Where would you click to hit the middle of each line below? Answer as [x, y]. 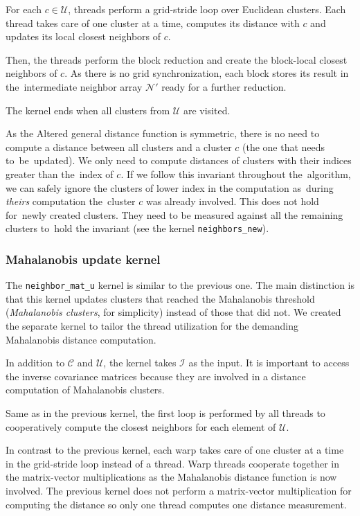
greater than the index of [60, 174]
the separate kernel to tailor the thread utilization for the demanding [152, 326]
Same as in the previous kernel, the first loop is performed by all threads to [165, 413]
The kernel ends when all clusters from [88, 110]
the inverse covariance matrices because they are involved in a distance [156, 376]
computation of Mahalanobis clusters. [85, 390]
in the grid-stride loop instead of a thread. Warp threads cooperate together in [172, 463]
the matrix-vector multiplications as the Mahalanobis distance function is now [171, 477]
